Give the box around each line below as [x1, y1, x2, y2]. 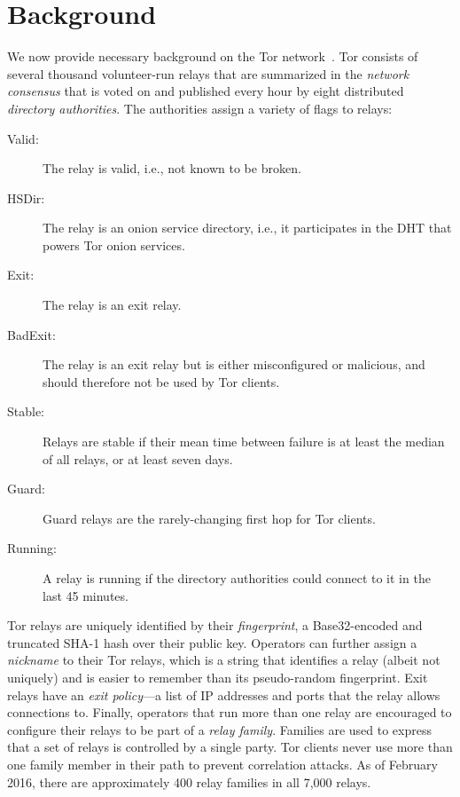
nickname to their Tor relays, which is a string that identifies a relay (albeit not [7, 651, 441, 669]
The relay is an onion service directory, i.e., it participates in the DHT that [43, 218, 452, 237]
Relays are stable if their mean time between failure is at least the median [43, 432, 445, 451]
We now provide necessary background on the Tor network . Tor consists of [7, 47, 418, 66]
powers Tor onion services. [43, 235, 185, 254]
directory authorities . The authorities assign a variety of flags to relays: [7, 99, 393, 117]
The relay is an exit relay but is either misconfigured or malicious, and [43, 355, 425, 374]
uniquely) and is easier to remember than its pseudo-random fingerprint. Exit [7, 667, 428, 686]
